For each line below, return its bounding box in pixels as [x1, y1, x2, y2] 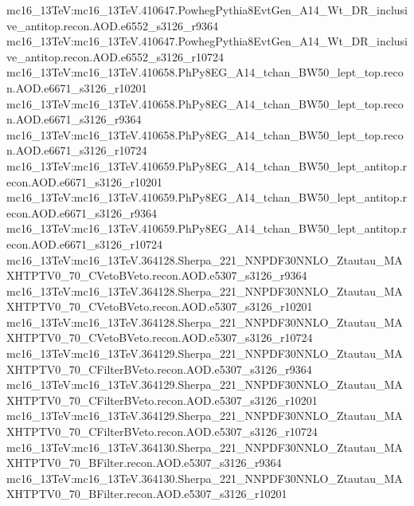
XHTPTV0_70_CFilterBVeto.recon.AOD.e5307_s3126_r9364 [6, 360, 312, 377]
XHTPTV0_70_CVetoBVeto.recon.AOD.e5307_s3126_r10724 [6, 329, 313, 346]
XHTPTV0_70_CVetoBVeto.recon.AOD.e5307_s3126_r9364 [6, 267, 307, 284]
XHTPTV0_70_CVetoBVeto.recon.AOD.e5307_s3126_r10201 [6, 298, 313, 315]
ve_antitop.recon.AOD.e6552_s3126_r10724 [6, 48, 224, 65]
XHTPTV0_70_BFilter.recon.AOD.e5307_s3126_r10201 [6, 485, 287, 502]
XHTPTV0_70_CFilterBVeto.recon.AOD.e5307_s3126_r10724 [6, 423, 318, 440]
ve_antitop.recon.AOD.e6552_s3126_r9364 [6, 17, 218, 33]
